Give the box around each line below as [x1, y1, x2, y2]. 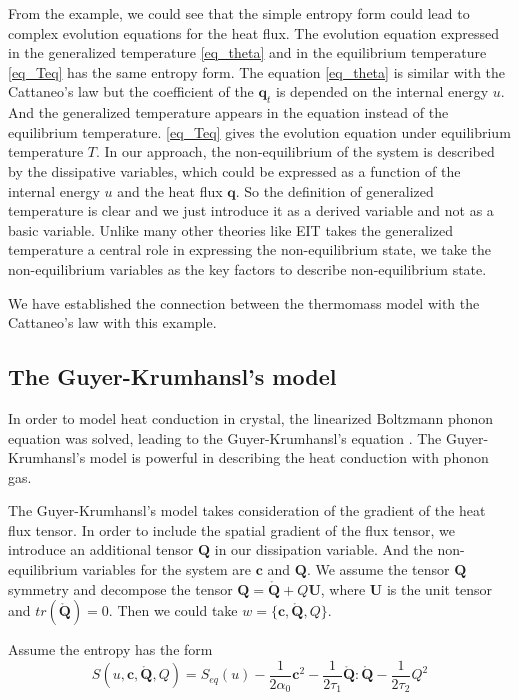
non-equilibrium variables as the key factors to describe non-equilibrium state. [8, 258, 487, 279]
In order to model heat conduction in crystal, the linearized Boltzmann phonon [8, 407, 494, 428]
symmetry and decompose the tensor [8, 578, 233, 599]
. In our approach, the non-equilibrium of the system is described [96, 141, 495, 162]
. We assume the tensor [306, 559, 450, 580]
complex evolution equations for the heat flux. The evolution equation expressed [8, 22, 500, 43]
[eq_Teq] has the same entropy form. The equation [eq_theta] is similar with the [8, 61, 506, 82]
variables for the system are [82, 559, 252, 580]
